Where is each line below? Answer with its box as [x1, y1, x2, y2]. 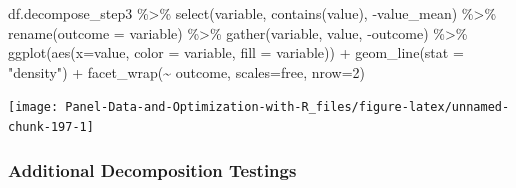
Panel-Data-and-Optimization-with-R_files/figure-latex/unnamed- [65, 100, 510, 115]
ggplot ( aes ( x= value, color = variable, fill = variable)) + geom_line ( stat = [8, 42, 464, 63]
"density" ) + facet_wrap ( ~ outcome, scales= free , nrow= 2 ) [8, 61, 366, 82]
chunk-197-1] [8, 120, 94, 135]
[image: [8, 100, 59, 115]
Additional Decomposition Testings [8, 157, 297, 182]
